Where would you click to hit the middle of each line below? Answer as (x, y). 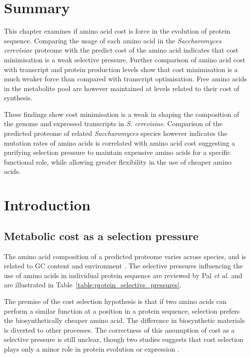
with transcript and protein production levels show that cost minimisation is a (121, 69)
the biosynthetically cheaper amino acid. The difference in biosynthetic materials (125, 320)
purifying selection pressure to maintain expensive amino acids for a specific (117, 152)
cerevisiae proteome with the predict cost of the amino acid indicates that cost (121, 50)
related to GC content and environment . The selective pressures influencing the (124, 266)
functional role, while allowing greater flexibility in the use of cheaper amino (118, 161)
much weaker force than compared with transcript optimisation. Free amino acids (125, 79)
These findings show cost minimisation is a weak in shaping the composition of (122, 114)
